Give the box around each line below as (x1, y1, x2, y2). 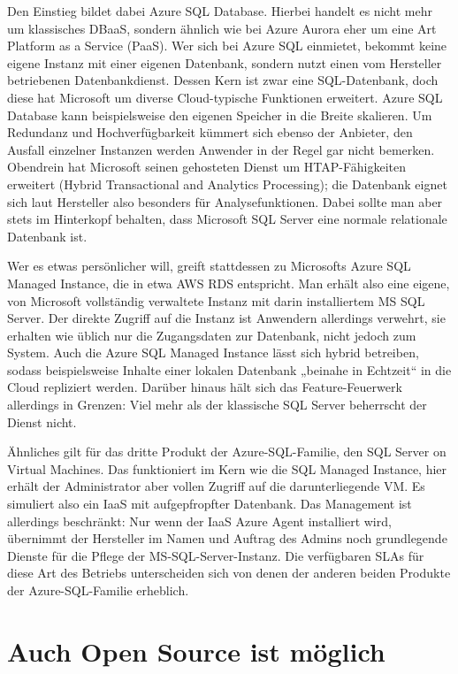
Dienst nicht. (7, 412, 77, 431)
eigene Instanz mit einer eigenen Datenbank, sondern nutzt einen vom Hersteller (7, 53, 442, 72)
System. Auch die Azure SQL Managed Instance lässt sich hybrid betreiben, (7, 343, 419, 362)
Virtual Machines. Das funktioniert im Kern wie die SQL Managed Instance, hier (7, 459, 447, 478)
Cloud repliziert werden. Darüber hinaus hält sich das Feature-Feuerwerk (7, 378, 402, 396)
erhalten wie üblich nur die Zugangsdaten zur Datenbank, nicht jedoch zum (7, 326, 416, 344)
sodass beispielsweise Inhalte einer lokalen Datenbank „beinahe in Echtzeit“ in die (7, 360, 452, 379)
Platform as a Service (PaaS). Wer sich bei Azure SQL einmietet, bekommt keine (7, 36, 447, 55)
